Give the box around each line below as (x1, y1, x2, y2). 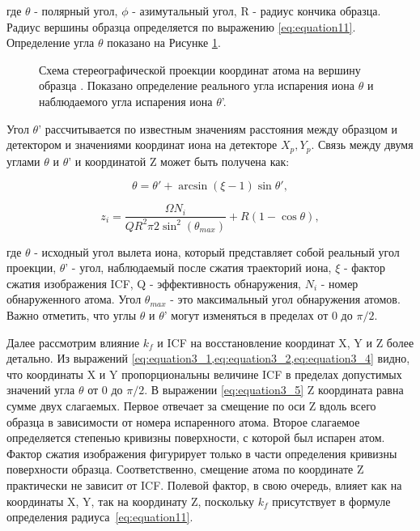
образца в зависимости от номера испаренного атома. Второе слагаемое (6, 413, 360, 430)
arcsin (178, 181, 208, 193)
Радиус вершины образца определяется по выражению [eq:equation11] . (6, 18, 356, 35)
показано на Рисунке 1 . (107, 34, 221, 51)
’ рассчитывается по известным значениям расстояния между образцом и (38, 120, 397, 137)
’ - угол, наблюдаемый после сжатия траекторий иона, (65, 259, 332, 276)
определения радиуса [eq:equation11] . (6, 508, 193, 525)
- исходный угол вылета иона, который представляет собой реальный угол (34, 243, 400, 260)
